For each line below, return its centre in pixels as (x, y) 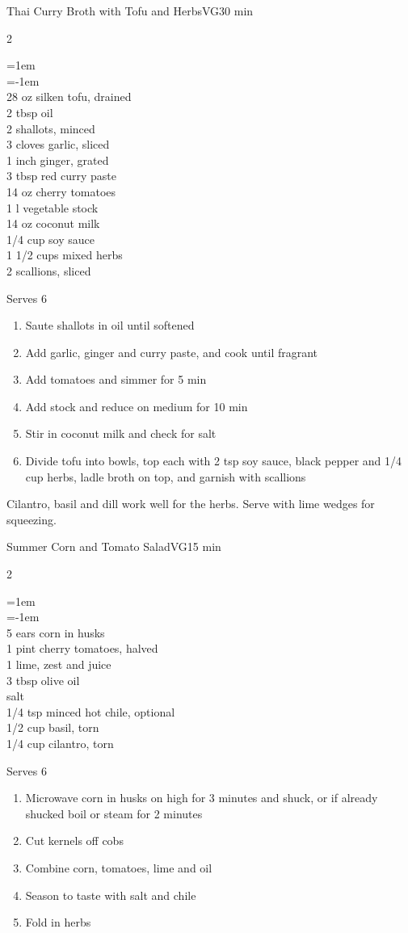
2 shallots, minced (51, 128)
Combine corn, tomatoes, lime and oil (119, 867)
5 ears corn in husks (56, 632)
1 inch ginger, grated (58, 160)
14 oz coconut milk (53, 223)
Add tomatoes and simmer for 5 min (116, 379)
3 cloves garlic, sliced (58, 144)
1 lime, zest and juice (59, 664)
